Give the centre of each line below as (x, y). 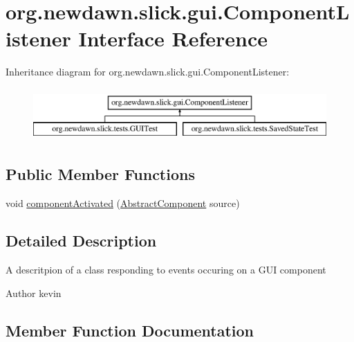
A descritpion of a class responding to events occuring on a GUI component (166, 270)
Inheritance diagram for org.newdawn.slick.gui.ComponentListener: (148, 72)
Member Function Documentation (130, 330)
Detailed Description (81, 241)
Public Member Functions (100, 174)
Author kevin (34, 292)
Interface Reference (173, 38)
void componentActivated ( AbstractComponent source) (123, 203)
